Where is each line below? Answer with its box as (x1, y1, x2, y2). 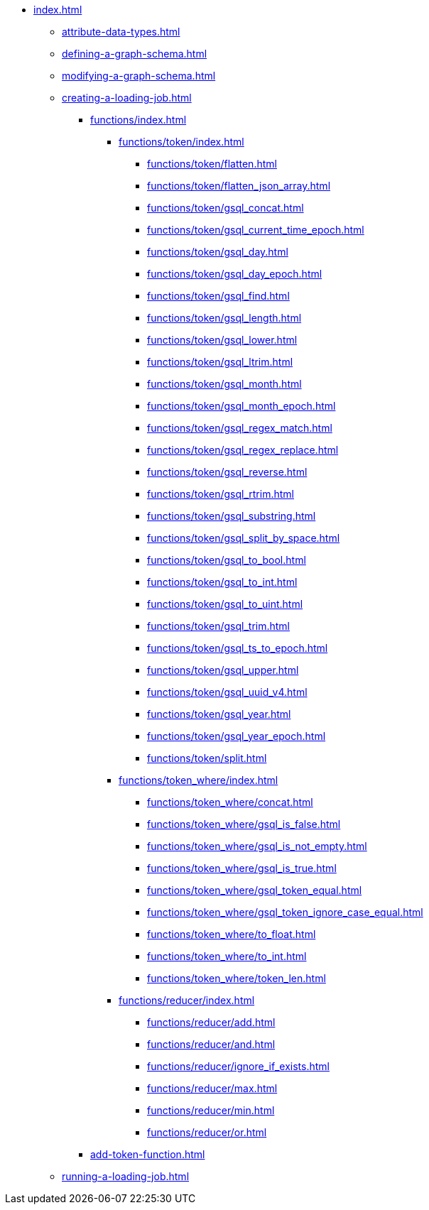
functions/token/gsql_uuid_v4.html (147, 686, 308, 698)
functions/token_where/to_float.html (147, 928, 316, 940)
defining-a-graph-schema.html (62, 48, 207, 60)
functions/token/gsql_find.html (147, 290, 290, 302)
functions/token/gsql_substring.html (147, 510, 316, 522)
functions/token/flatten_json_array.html (147, 180, 331, 192)
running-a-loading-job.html (62, 1170, 190, 1182)
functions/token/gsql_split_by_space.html (147, 532, 340, 544)
